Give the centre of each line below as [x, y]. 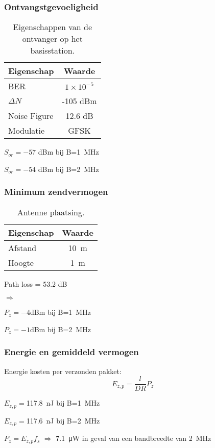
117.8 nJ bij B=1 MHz [63, 403]
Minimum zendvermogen [56, 192]
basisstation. [53, 51]
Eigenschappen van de [53, 27]
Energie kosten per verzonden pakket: [63, 371]
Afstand [22, 247]
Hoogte [21, 262]
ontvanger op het [52, 39]
